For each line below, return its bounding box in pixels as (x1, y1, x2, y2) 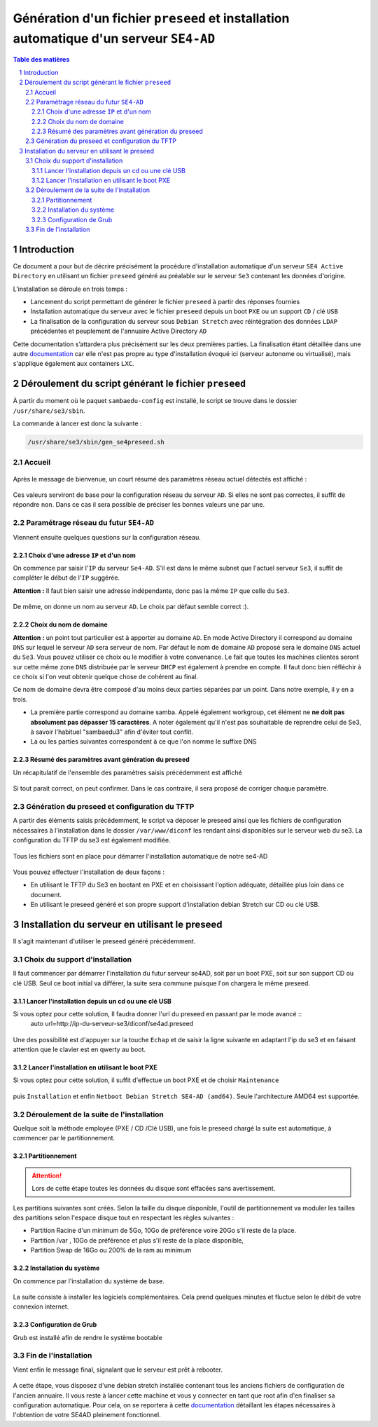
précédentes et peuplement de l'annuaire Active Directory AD (30, 327, 207, 336)
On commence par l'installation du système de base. (13, 1276, 164, 1285)
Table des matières (13, 55, 70, 64)
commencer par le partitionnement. (13, 1134, 115, 1142)
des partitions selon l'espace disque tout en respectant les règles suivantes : (13, 1213, 234, 1222)
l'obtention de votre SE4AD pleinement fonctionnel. (13, 1411, 161, 1419)
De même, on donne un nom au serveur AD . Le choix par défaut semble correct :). (13, 603, 249, 611)
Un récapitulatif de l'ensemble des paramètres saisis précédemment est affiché (13, 768, 243, 777)
